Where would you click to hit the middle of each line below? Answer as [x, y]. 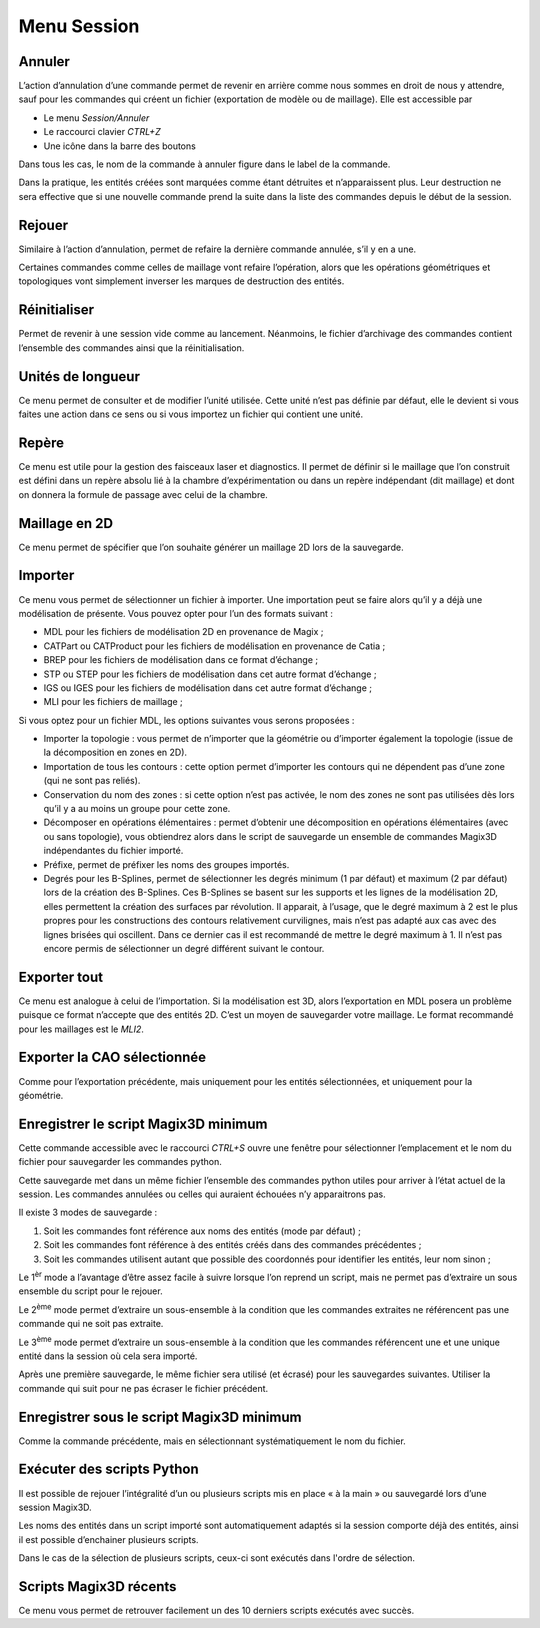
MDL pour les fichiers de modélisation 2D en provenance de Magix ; [183, 632]
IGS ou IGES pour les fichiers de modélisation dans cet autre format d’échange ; [207, 687]
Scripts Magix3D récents [97, 1586]
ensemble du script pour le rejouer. [91, 1291]
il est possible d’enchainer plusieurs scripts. [108, 1539]
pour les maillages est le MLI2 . [81, 1029]
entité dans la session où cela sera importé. [108, 1356]
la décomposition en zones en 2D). [115, 752]
